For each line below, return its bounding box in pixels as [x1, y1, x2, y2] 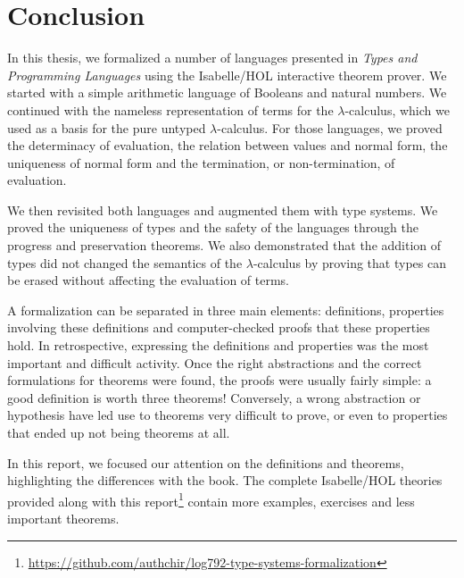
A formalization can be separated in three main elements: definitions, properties [7, 300, 444, 319]
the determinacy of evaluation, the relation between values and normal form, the [7, 136, 448, 155]
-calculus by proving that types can [253, 253, 446, 272]
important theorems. [7, 509, 120, 528]
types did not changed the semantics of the [7, 253, 243, 272]
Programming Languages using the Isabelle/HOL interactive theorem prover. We [7, 65, 447, 84]
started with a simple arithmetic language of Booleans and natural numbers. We [7, 83, 447, 102]
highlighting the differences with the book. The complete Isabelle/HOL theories [7, 471, 443, 490]
